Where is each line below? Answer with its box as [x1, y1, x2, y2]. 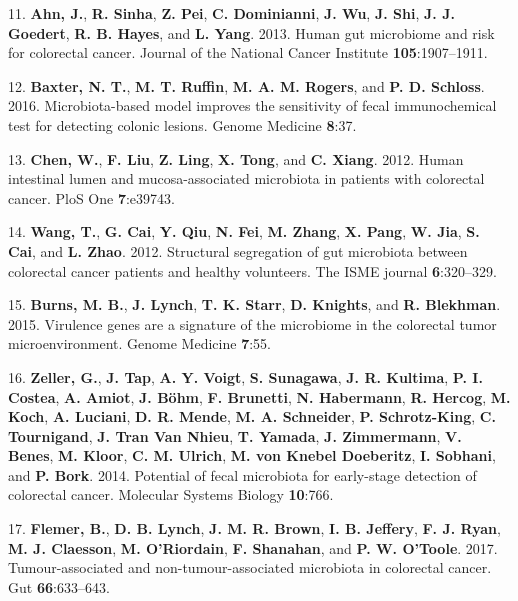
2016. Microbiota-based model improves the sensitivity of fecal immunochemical [8, 95, 497, 116]
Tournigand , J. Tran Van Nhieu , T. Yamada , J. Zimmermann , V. [8, 425, 462, 446]
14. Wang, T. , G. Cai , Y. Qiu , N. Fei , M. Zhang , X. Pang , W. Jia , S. [8, 221, 480, 242]
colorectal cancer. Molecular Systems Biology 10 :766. [8, 484, 334, 505]
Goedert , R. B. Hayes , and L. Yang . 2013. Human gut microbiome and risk [8, 22, 495, 43]
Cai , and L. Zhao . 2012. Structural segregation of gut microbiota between [8, 240, 468, 261]
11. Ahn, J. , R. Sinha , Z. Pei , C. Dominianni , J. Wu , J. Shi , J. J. [8, 3, 455, 23]
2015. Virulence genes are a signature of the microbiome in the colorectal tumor [8, 313, 497, 334]
